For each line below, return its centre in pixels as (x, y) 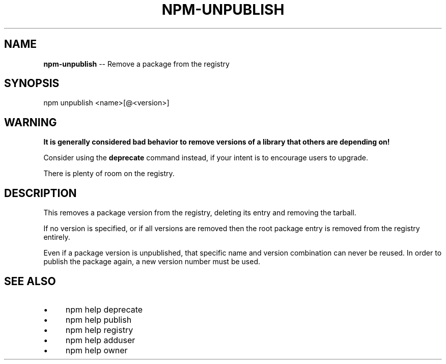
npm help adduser (100, 340)
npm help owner (96, 350)
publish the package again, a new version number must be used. (152, 262)
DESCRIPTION (40, 193)
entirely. (57, 237)
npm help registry (99, 330)
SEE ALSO (30, 281)
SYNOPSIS (32, 83)
